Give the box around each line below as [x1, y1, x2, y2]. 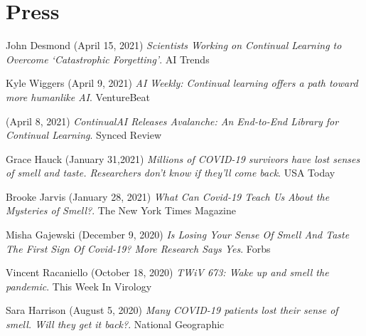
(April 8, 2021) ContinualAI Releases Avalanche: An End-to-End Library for [6, 113, 339, 128]
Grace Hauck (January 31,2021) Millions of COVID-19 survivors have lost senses [6, 151, 360, 166]
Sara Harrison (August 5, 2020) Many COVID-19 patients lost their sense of [6, 303, 338, 317]
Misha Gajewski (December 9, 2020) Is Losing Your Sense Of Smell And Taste [6, 227, 350, 242]
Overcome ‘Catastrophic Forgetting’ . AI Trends [6, 51, 210, 66]
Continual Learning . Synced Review [6, 127, 161, 142]
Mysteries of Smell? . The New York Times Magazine [6, 203, 236, 218]
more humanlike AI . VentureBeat [6, 89, 150, 104]
